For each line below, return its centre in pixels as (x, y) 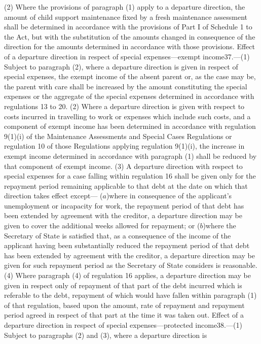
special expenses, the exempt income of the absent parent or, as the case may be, (130, 76)
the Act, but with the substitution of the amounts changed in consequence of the (130, 36)
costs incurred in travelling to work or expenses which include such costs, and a (127, 116)
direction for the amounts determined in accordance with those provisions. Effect (129, 46)
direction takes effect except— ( (53, 196)
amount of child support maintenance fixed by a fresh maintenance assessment (126, 16)
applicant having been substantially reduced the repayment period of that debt (127, 245)
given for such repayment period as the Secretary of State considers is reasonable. (131, 265)
